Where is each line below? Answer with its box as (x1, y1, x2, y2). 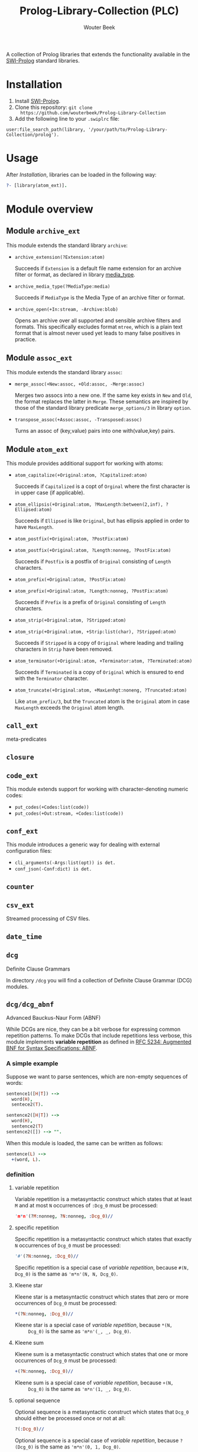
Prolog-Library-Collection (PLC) (20, 4, 179, 18)
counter (6, 882, 34, 891)
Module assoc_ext (6, 353, 73, 363)
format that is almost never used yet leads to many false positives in (14, 329, 180, 336)
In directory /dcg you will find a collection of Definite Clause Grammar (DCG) (6, 976, 192, 984)
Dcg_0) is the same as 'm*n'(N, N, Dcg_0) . (14, 1270, 118, 1277)
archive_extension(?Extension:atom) (14, 254, 105, 260)
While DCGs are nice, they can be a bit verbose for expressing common (6, 1026, 181, 1033)
